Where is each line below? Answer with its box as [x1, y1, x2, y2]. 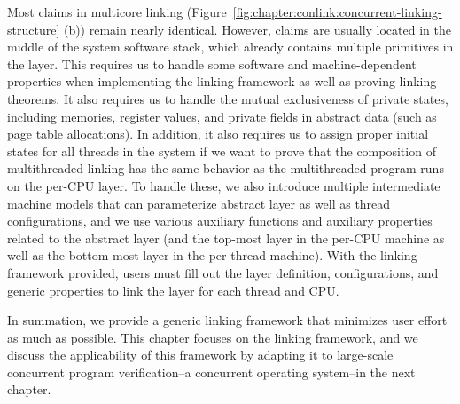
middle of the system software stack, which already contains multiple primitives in [7, 37, 454, 56]
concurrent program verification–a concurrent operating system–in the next [7, 362, 416, 381]
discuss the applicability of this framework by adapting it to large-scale [7, 345, 394, 364]
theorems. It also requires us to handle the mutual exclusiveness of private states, [7, 89, 448, 107]
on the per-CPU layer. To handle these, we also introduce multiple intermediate [7, 176, 441, 194]
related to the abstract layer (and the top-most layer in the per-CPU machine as [7, 228, 445, 247]
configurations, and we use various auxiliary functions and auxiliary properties [7, 211, 433, 230]
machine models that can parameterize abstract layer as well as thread [7, 194, 391, 212]
